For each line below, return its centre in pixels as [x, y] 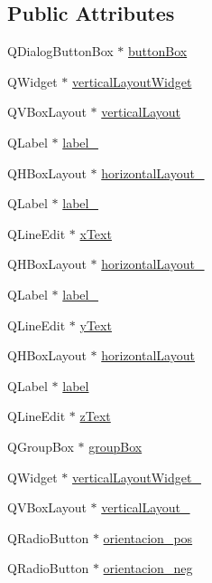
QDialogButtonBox [60, 51]
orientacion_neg [148, 568]
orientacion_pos [148, 537]
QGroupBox [41, 446]
